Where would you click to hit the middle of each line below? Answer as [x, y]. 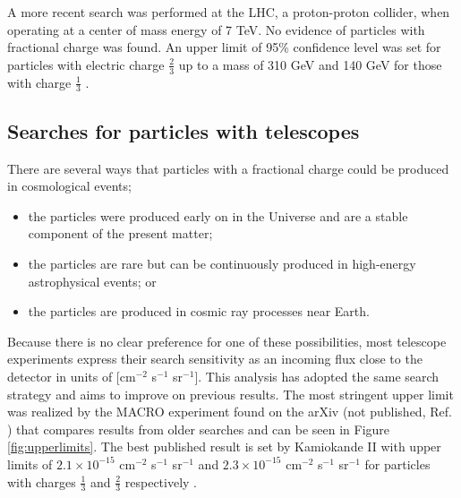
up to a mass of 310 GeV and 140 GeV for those [310, 64]
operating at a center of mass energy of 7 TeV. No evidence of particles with [216, 29]
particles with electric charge [86, 64]
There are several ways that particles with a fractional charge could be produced [228, 168]
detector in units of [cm [72, 376]
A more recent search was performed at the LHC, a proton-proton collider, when [229, 12]
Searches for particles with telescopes [184, 130]
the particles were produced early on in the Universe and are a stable [218, 215]
